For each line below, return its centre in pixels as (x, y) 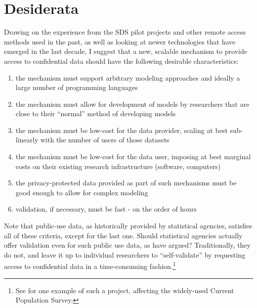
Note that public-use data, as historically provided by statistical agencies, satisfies (128, 226)
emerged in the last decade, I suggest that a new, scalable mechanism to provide (126, 51)
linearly (27, 140)
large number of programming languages (77, 87)
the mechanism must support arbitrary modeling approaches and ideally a (128, 77)
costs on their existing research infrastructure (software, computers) (118, 166)
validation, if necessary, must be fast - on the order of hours (106, 209)
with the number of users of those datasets (105, 140)
